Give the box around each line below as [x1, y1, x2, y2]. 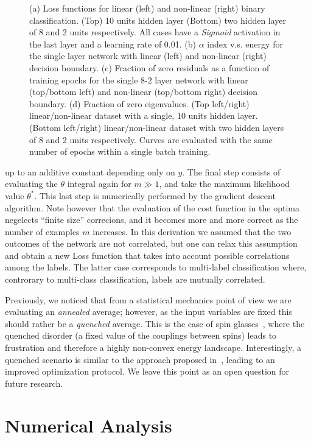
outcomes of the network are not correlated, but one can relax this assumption [5, 237, 298, 250]
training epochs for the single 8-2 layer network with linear [29, 73, 248, 86]
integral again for [67, 177, 131, 190]
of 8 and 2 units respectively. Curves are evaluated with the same [29, 133, 273, 146]
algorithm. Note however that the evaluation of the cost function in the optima [5, 201, 299, 214]
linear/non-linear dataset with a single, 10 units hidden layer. [29, 109, 258, 122]
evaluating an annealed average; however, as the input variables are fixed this [5, 305, 292, 318]
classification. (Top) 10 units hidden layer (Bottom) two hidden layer [29, 13, 287, 26]
